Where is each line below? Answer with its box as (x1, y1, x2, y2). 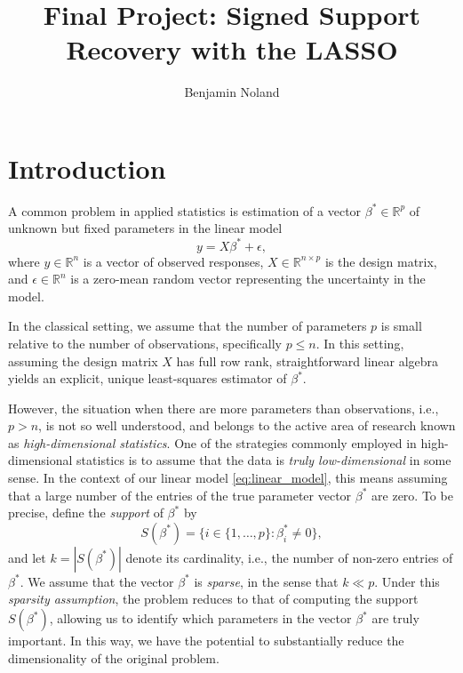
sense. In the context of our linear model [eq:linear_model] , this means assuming (8, 469, 448, 487)
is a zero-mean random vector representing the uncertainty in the (70, 269, 426, 288)
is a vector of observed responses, (83, 252, 264, 270)
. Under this (374, 572, 440, 590)
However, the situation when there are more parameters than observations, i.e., (8, 398, 439, 417)
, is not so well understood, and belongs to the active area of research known (38, 416, 456, 435)
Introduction (8, 149, 166, 186)
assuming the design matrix (8, 351, 158, 370)
